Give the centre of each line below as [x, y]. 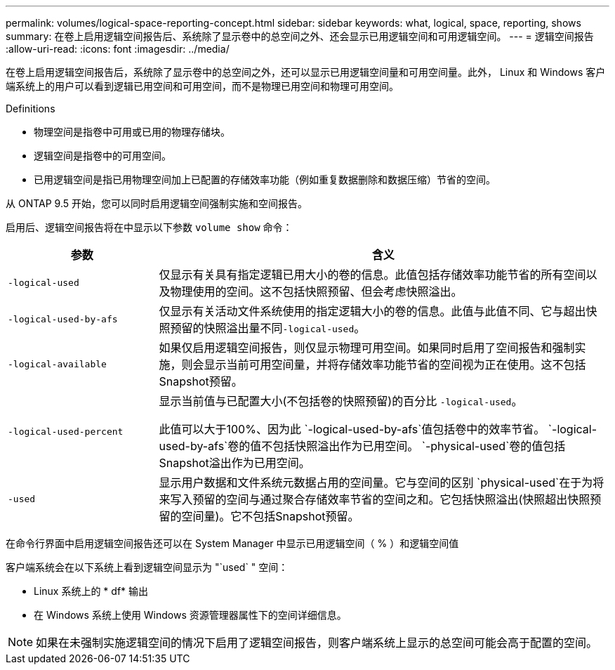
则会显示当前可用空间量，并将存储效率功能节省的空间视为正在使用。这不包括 [384, 364]
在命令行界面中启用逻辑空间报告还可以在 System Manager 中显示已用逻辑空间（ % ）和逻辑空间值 [232, 543]
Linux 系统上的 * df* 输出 [91, 591]
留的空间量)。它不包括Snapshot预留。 [259, 516]
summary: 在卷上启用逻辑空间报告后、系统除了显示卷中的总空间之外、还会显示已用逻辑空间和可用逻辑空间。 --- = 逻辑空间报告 [300, 36]
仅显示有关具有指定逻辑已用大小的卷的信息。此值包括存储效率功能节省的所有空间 [372, 275]
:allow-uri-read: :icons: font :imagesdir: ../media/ [118, 49]
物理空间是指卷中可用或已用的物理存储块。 [132, 132]
